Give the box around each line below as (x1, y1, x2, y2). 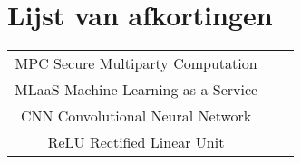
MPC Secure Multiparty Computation (15, 53, 257, 74)
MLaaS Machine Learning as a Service (15, 79, 258, 101)
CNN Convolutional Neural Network (20, 105, 252, 127)
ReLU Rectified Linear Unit (47, 131, 225, 153)
